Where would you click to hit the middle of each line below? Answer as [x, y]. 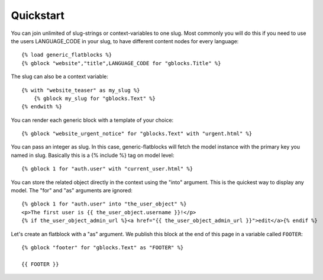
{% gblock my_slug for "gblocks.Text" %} [95, 98]
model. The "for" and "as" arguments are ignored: [72, 191]
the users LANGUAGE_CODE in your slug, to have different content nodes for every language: [125, 41]
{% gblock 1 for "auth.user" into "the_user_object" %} [104, 204]
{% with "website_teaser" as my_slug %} [81, 90]
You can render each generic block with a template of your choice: [92, 120]
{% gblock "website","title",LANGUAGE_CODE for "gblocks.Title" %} [121, 63]
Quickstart [38, 15]
